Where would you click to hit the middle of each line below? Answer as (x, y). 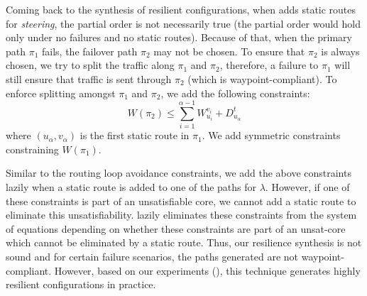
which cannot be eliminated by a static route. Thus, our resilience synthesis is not (184, 242)
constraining (32, 149)
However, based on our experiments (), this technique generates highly (207, 270)
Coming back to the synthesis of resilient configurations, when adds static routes (181, 9)
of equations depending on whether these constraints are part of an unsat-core (176, 228)
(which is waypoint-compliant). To (262, 78)
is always (340, 51)
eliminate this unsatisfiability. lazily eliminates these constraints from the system (181, 215)
